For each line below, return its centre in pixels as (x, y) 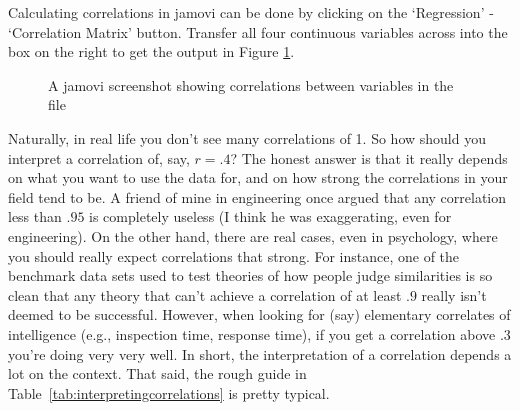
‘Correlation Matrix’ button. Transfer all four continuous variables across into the (258, 31)
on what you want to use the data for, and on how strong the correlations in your (258, 177)
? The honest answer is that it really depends (369, 157)
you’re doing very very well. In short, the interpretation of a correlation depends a (260, 353)
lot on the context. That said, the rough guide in (157, 373)
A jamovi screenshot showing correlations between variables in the (251, 84)
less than (35, 216)
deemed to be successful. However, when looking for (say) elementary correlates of (259, 314)
